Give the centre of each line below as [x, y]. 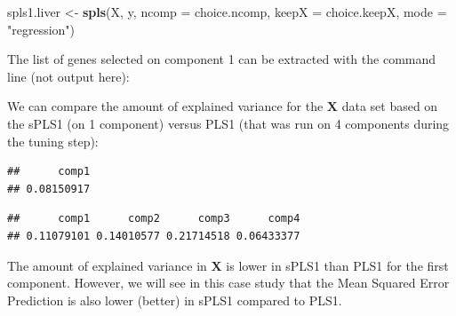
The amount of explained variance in [107, 265]
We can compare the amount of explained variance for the [165, 106]
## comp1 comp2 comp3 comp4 [154, 219]
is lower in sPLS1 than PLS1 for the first [337, 265]
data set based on [390, 106]
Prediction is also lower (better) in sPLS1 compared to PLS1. [175, 300]
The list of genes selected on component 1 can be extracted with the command [222, 59]
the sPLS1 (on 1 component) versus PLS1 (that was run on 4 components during [228, 123]
